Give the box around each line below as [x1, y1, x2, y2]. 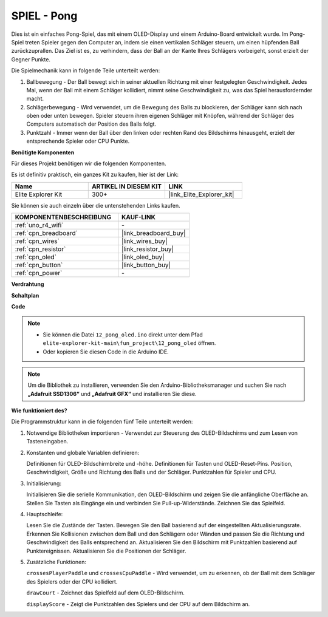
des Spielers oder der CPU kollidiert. [26, 578, 118, 585]
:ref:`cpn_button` [15, 261, 63, 270]
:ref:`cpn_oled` [15, 253, 57, 261]
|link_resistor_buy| [121, 245, 174, 253]
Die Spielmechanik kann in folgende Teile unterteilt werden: [11, 67, 160, 74]
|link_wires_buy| [121, 237, 168, 245]
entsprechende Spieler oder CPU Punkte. [26, 137, 130, 145]
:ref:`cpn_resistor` [15, 245, 66, 253]
